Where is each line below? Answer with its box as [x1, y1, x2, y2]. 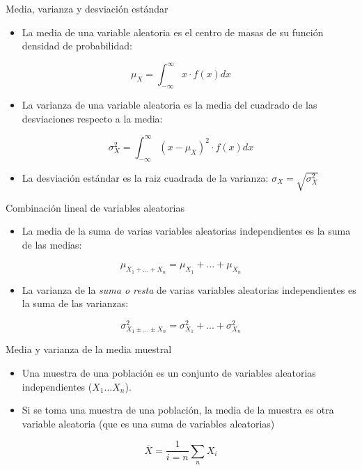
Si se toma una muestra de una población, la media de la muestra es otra [22, 402, 334, 417]
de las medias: [22, 237, 82, 251]
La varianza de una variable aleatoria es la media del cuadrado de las [22, 97, 317, 112]
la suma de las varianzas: [22, 296, 129, 311]
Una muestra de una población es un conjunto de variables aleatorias [22, 365, 316, 379]
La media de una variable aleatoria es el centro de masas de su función [22, 24, 324, 39]
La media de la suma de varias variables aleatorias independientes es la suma [22, 224, 351, 238]
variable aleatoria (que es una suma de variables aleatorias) [22, 416, 275, 430]
